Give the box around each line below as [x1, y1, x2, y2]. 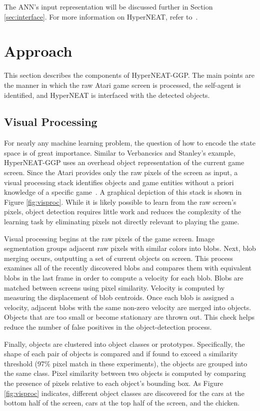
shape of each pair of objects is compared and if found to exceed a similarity [4, 348, 238, 359]
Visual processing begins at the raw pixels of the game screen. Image [4, 233, 214, 243]
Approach [4, 41, 72, 61]
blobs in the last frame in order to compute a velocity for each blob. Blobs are [4, 272, 243, 283]
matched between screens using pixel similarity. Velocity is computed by [4, 282, 225, 293]
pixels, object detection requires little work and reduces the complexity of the [4, 206, 241, 217]
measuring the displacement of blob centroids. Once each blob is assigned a [4, 292, 234, 303]
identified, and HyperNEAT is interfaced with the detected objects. [4, 89, 210, 100]
